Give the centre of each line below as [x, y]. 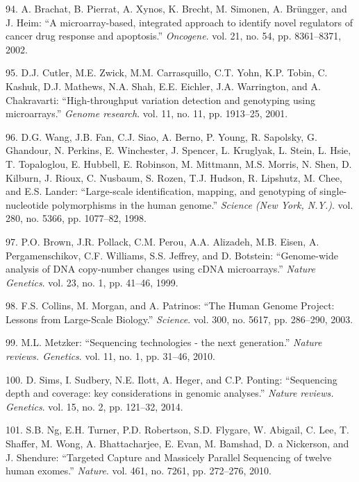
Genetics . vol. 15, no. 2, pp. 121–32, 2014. [94, 406]
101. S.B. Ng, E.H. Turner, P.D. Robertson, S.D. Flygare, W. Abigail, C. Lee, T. [177, 430]
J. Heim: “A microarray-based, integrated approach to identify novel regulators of [179, 22]
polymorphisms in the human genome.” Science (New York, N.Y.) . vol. [202, 204]
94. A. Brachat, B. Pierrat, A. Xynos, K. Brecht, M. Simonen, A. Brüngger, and [176, 8]
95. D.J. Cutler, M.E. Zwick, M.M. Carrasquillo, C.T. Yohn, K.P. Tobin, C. [167, 72]
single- [333, 191]
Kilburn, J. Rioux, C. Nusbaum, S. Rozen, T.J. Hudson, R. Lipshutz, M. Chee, [174, 177]
